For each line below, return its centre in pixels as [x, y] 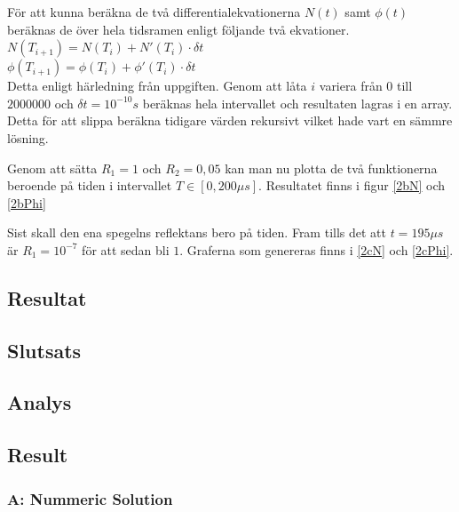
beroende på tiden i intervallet [90, 185]
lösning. [28, 137]
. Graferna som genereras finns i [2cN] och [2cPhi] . [317, 249]
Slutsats [44, 350]
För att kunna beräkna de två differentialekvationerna [154, 12]
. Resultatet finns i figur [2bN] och [352, 185]
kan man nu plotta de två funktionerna [331, 168]
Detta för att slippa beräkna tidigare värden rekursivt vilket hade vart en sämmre [230, 120]
